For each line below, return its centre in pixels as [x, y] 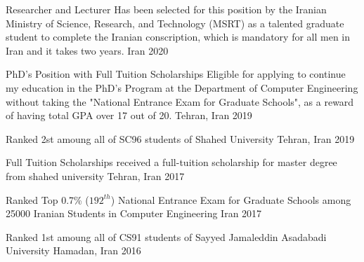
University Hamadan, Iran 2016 [73, 250]
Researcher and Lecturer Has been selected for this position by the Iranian [166, 9]
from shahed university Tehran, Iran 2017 [95, 175]
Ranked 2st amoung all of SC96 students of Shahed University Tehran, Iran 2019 [180, 138]
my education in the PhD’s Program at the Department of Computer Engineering [182, 87]
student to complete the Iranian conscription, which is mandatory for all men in [178, 37]
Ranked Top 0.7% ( [47, 199]
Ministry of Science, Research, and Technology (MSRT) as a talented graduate [175, 23]
